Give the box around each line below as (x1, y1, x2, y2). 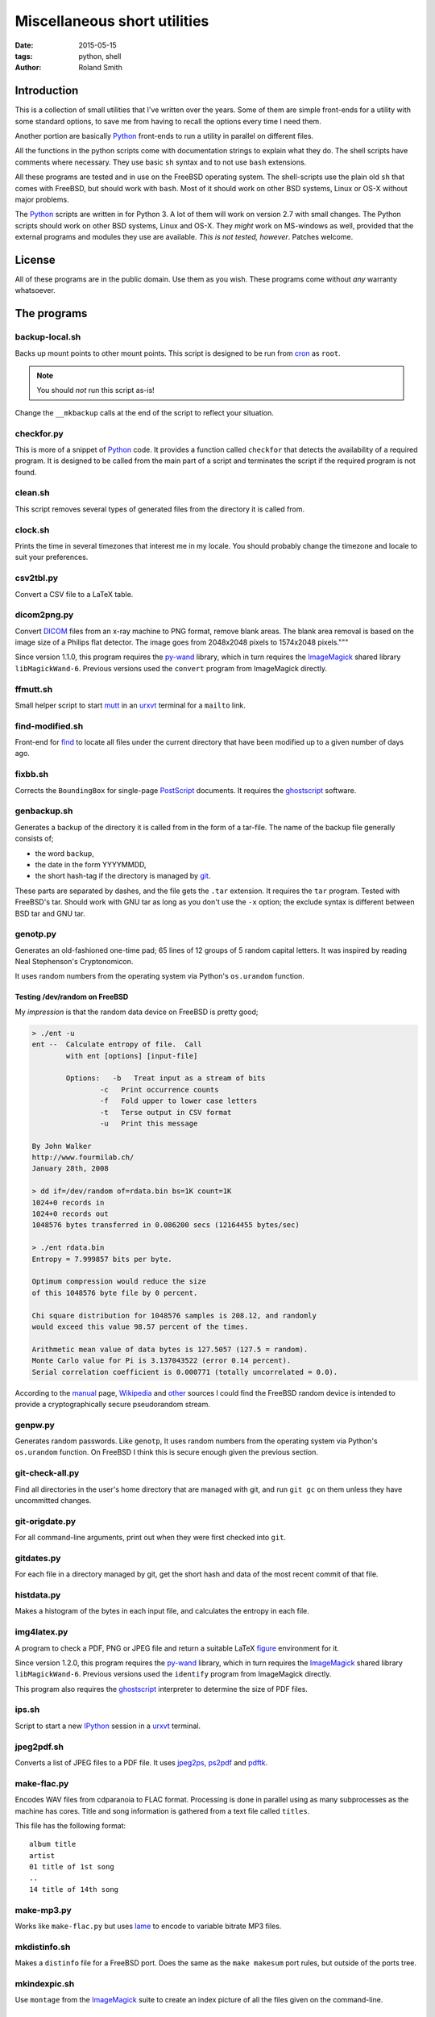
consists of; (14, 833, 54, 843)
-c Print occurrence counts (99, 1085, 219, 1094)
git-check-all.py (14, 1468, 80, 1479)
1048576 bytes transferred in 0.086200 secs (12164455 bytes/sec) (31, 1221, 300, 1230)
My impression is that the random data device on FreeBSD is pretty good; (14, 1007, 259, 1017)
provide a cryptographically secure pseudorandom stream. (14, 1399, 211, 1409)
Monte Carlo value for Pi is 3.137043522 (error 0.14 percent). (31, 1356, 292, 1365)
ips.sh (14, 1704, 40, 1715)
